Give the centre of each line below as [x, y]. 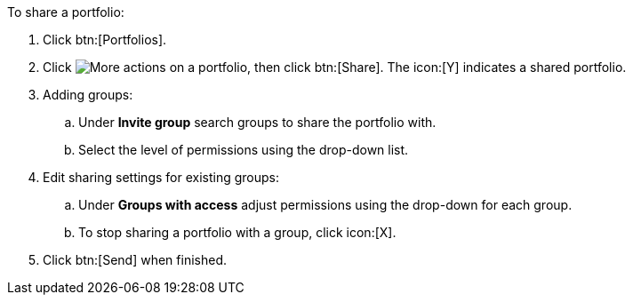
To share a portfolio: [66, 12]
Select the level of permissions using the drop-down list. [244, 150]
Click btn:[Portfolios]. [105, 40]
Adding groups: [88, 95]
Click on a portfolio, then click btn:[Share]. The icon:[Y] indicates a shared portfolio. [335, 67]
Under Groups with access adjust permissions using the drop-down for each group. [325, 205]
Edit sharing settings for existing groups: [161, 177]
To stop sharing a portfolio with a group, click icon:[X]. [237, 232]
